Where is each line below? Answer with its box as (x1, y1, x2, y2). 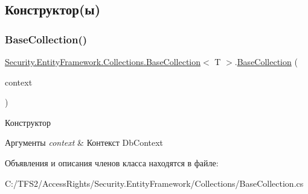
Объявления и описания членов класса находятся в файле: (5, 156, 219, 169)
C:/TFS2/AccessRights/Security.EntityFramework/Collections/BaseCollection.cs (5, 177, 304, 189)
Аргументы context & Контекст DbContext (5, 136, 164, 149)
